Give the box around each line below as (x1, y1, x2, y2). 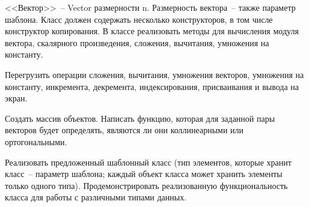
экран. (5, 92, 28, 104)
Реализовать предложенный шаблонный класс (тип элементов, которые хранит (5, 155, 292, 168)
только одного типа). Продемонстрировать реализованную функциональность (5, 179, 288, 191)
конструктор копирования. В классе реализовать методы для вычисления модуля (5, 25, 299, 37)
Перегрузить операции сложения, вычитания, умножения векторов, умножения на (5, 68, 304, 80)
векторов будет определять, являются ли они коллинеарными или (5, 124, 244, 136)
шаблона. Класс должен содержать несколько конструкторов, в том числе (5, 13, 273, 25)
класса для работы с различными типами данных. (5, 191, 187, 203)
